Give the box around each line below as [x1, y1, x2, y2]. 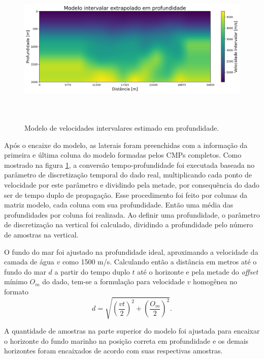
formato [4, 286, 28, 296]
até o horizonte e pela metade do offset [137, 266, 258, 277]
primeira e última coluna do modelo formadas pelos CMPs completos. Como [4, 149, 242, 160]
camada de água [4, 256, 54, 267]
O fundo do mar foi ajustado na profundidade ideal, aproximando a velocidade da [4, 246, 258, 257]
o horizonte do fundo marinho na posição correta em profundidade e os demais [4, 335, 249, 346]
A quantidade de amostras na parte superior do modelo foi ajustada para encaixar [4, 325, 260, 336]
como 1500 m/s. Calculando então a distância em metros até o [62, 256, 257, 267]
